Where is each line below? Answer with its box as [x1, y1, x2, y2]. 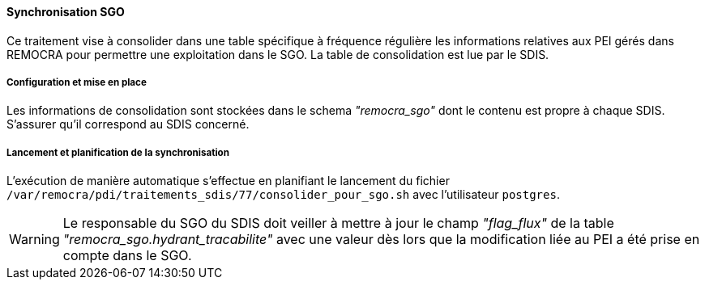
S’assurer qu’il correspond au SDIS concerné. [6, 117, 250, 132]
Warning [9, 231, 60, 248]
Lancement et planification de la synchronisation [6, 146, 229, 158]
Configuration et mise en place [6, 77, 147, 88]
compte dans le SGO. [62, 247, 192, 264]
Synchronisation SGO [6, 5, 125, 19]
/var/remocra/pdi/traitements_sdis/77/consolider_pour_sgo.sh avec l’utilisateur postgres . [6, 187, 560, 202]
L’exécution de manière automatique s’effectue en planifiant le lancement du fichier [6, 174, 450, 188]
